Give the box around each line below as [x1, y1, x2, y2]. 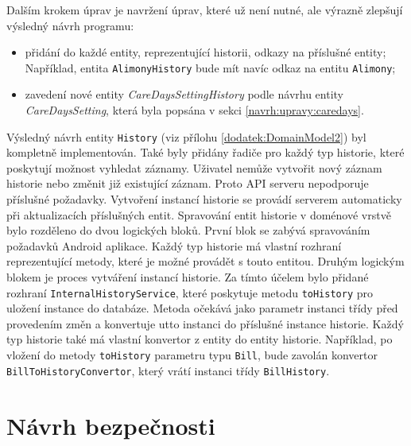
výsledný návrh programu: [6, 17, 134, 33]
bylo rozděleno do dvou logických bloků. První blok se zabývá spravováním [6, 222, 370, 239]
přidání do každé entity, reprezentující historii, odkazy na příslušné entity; [25, 44, 386, 60]
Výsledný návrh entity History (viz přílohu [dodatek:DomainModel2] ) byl [6, 128, 366, 145]
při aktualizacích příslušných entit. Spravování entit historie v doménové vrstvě [6, 206, 391, 223]
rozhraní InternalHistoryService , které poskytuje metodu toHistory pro [6, 284, 373, 301]
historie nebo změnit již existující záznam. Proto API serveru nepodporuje [6, 175, 369, 192]
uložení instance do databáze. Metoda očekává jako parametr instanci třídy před [6, 300, 398, 316]
